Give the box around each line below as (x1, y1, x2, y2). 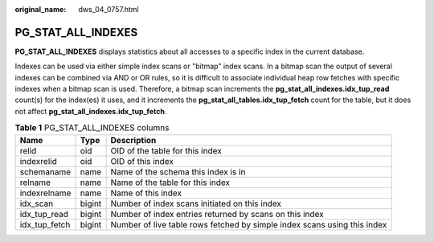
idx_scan (19, 198, 54, 209)
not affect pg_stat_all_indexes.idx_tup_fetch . (14, 106, 167, 116)
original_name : (14, 5, 67, 14)
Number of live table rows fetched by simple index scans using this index (110, 219, 387, 230)
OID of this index (110, 155, 174, 166)
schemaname (19, 166, 72, 177)
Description (110, 134, 157, 146)
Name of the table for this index (110, 177, 231, 188)
